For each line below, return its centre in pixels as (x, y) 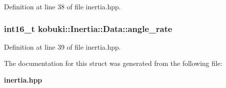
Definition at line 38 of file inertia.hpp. (62, 6)
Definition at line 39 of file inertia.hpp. (62, 46)
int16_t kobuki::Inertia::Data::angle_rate (88, 28)
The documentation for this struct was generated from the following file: (113, 63)
